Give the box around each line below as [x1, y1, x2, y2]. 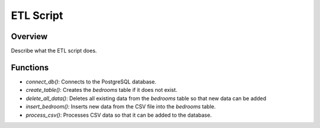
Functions [11, 62, 49, 72]
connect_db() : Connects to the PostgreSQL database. [25, 78, 156, 85]
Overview [11, 31, 48, 41]
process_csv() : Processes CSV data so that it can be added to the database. [25, 111, 212, 119]
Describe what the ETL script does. [11, 47, 97, 55]
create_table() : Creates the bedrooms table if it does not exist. [25, 87, 178, 94]
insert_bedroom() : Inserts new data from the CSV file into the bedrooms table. [25, 103, 216, 110]
